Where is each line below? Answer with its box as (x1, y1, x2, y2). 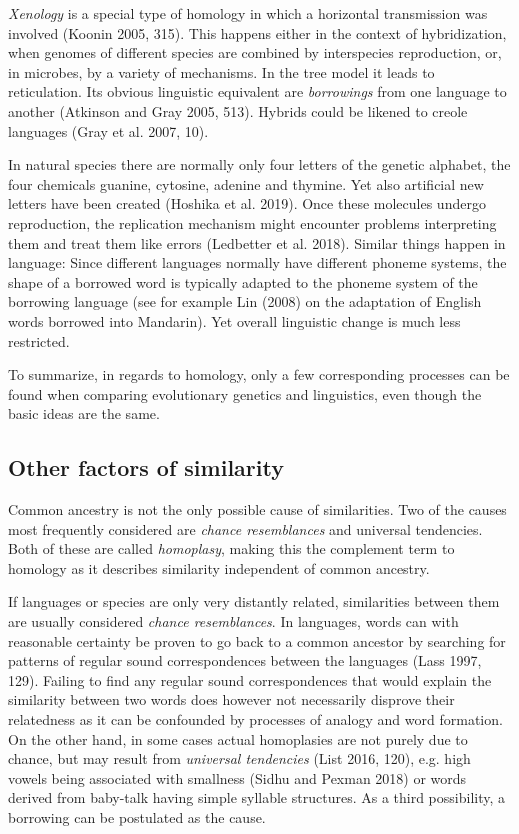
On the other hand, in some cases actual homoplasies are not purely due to (8, 728, 468, 749)
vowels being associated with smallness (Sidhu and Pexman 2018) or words (8, 767, 467, 788)
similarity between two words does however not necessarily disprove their (8, 689, 455, 710)
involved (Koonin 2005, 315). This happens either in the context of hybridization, (8, 22, 507, 43)
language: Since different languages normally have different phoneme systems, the (8, 252, 507, 273)
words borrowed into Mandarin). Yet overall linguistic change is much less (8, 310, 461, 331)
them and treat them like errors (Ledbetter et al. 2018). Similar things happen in (8, 232, 506, 253)
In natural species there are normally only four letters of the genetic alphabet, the (8, 154, 511, 175)
